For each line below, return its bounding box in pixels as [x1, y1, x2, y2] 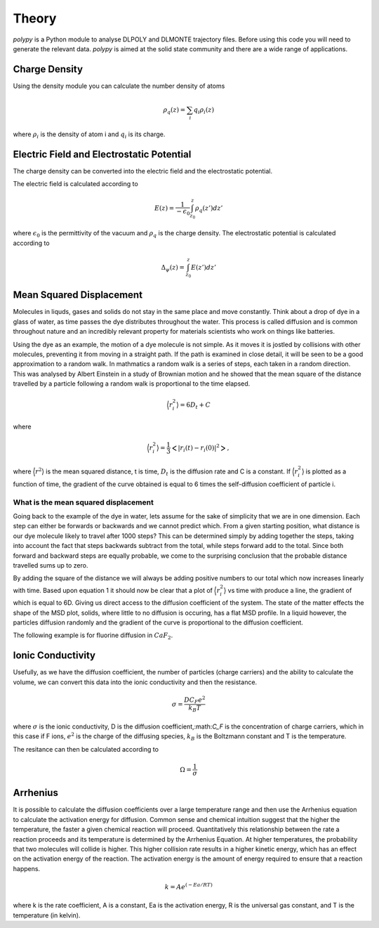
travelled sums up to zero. [13, 561, 88, 569]
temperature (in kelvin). [13, 910, 81, 920]
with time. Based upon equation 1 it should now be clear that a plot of [13, 586, 213, 594]
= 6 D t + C [180, 401, 211, 410]
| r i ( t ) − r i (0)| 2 [178, 443, 220, 453]
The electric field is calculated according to [13, 180, 138, 188]
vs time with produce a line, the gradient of [227, 586, 352, 594]
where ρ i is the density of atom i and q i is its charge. [13, 130, 166, 140]
